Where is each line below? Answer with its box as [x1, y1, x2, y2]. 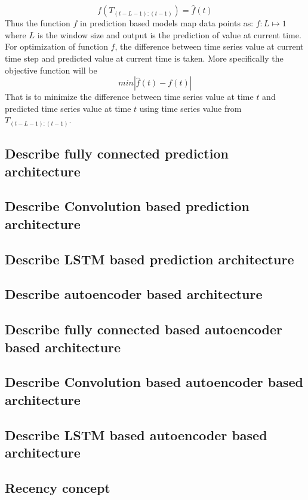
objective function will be [5, 63, 97, 76]
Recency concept [5, 478, 110, 496]
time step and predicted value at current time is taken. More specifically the [5, 52, 284, 64]
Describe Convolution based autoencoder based [5, 373, 304, 391]
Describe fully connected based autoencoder [5, 320, 282, 339]
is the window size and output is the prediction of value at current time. [37, 28, 301, 41]
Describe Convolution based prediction [5, 197, 250, 215]
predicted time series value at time [5, 102, 131, 114]
